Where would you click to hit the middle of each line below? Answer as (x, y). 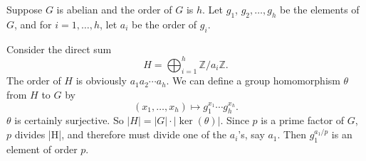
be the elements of (319, 9)
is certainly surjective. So (69, 120)
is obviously (101, 80)
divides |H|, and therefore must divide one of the (121, 134)
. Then (292, 134)
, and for (33, 24)
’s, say (251, 134)
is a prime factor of (303, 120)
